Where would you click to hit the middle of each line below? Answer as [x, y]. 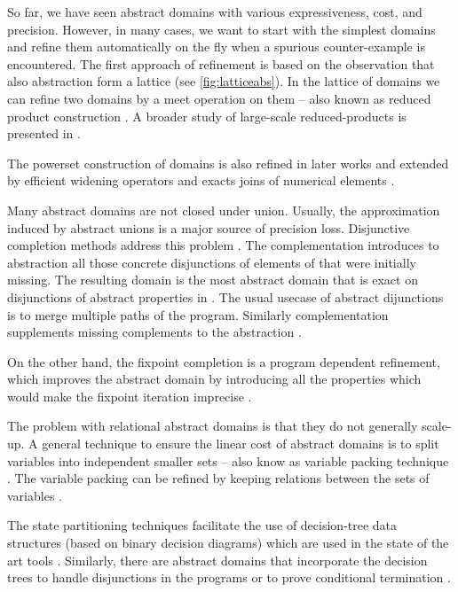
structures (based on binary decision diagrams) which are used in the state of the [228, 543]
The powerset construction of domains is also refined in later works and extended [228, 163]
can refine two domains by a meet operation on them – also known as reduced [219, 98]
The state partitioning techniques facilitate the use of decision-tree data [202, 525]
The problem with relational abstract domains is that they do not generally [213, 426]
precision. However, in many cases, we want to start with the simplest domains [221, 29]
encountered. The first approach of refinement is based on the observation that [221, 63]
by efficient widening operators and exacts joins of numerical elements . [201, 180]
